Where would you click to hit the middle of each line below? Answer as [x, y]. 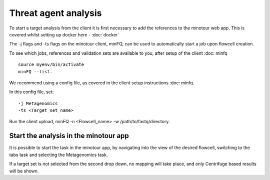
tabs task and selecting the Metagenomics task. [58, 155]
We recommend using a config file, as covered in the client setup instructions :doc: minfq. [102, 83]
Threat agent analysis [55, 13]
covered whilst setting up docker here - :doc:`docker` [64, 34]
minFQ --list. [35, 72]
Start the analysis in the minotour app [69, 136]
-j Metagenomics [38, 103]
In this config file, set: [31, 92]
